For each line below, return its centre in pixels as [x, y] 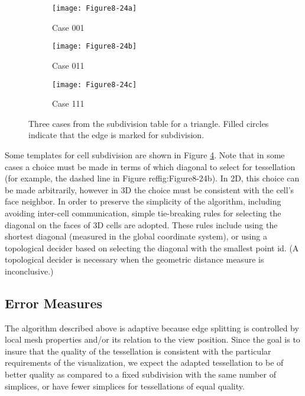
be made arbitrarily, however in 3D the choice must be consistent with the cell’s [150, 189]
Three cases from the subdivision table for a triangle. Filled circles [149, 123]
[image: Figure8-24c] [95, 84]
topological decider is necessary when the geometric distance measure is [134, 259]
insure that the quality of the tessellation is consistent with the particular [138, 351]
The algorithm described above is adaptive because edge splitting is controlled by [152, 328]
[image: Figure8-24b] [95, 47]
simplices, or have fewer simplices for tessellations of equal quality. [125, 386]
